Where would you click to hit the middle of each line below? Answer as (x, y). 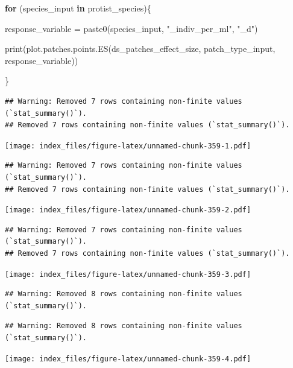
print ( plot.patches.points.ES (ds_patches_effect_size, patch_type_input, (140, 49)
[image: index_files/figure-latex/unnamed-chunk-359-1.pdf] (128, 146)
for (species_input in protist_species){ (78, 8)
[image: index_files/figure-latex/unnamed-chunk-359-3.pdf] (128, 274)
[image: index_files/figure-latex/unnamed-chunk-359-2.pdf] (128, 210)
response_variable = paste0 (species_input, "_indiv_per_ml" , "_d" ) (131, 28)
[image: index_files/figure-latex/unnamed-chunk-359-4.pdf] (128, 359)
